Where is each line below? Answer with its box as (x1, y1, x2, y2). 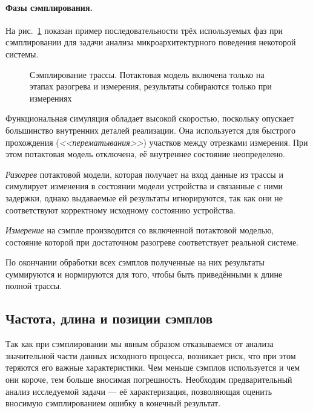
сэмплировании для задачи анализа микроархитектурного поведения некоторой (5, 36, 296, 48)
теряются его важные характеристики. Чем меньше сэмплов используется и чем (5, 361, 300, 374)
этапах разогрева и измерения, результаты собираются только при (30, 80, 272, 93)
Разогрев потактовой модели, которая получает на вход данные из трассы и (5, 167, 283, 180)
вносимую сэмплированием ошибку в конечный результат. (5, 397, 221, 409)
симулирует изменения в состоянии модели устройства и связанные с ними (5, 180, 283, 192)
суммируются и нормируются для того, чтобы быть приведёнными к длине (5, 267, 283, 280)
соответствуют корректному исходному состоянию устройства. (5, 203, 236, 216)
